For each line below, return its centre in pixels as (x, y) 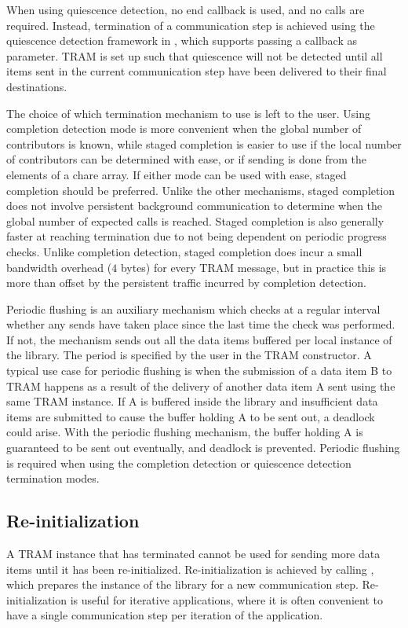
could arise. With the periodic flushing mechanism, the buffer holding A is (185, 432)
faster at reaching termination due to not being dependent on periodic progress (197, 236)
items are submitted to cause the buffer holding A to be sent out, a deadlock (191, 416)
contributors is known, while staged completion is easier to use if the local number (204, 143)
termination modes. (53, 478)
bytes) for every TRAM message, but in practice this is (253, 267)
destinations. (37, 86)
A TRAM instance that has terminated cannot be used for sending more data (193, 554)
